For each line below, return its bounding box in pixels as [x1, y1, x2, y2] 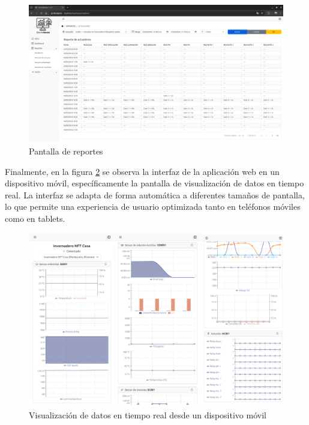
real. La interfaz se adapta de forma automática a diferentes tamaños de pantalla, [5, 188, 305, 201]
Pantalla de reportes [29, 144, 103, 157]
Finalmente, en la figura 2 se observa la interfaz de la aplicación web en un [5, 165, 280, 177]
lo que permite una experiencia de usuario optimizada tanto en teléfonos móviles [5, 200, 301, 213]
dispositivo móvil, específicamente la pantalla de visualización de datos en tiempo [5, 177, 304, 189]
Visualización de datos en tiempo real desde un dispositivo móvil [29, 409, 266, 421]
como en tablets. [5, 212, 65, 224]
